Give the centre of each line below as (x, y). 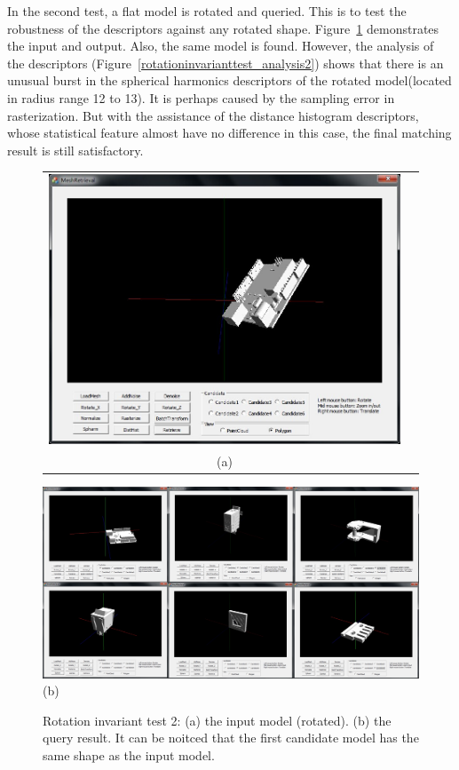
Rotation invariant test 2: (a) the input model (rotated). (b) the (217, 720)
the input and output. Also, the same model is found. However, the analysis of (221, 46)
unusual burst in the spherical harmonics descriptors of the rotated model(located (229, 80)
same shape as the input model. (129, 755)
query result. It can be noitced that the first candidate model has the (231, 738)
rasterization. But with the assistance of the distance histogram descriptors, (213, 115)
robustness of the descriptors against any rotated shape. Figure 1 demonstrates (223, 28)
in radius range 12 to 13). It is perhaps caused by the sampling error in (201, 97)
